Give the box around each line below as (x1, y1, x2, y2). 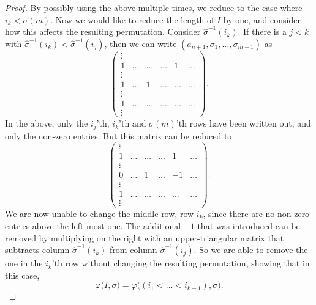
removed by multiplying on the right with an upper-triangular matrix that (5, 231, 284, 244)
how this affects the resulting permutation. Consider (5, 25, 201, 38)
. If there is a (238, 25, 287, 38)
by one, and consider (223, 13, 301, 26)
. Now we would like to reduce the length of (50, 13, 214, 26)
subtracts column (5, 243, 70, 256)
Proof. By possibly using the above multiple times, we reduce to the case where (5, 1, 303, 13)
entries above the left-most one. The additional (5, 219, 181, 232)
